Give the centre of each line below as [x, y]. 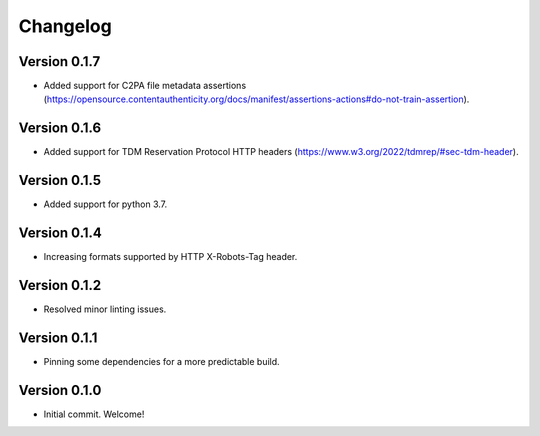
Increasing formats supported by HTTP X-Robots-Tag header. [170, 257]
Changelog [65, 26]
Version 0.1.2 [60, 285]
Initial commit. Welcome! [94, 414]
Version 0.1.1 [58, 337]
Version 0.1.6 [60, 128]
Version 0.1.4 [60, 233]
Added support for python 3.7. [105, 204]
